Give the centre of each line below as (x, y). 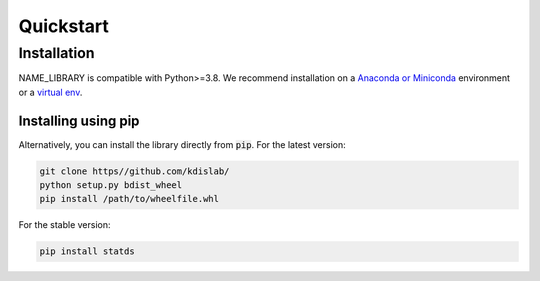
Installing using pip (79, 120)
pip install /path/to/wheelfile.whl (129, 199)
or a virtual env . (50, 92)
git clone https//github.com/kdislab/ (134, 171)
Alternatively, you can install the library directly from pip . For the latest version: (182, 144)
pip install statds (87, 251)
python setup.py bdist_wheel (111, 185)
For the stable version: (64, 225)
